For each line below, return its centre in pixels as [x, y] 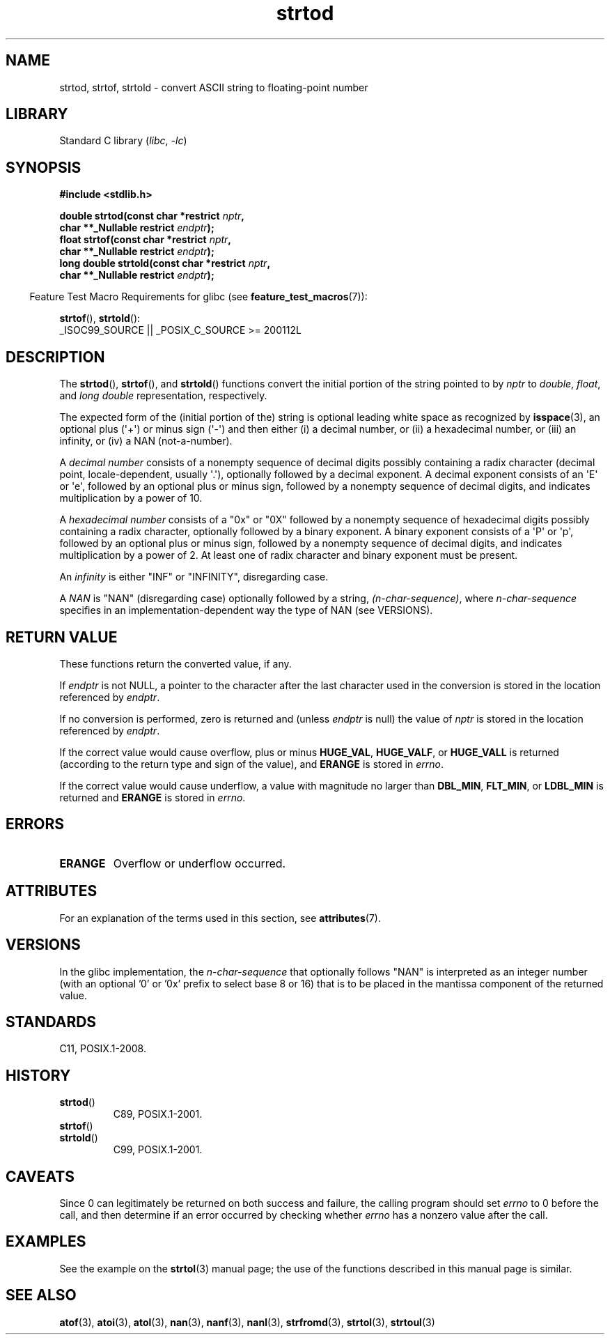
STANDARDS [51, 1022]
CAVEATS [40, 1176]
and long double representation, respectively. [163, 396]
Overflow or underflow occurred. [200, 863]
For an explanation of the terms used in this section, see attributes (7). [220, 918]
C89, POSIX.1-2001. [158, 1114]
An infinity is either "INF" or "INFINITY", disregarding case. [194, 577]
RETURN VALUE [62, 637]
